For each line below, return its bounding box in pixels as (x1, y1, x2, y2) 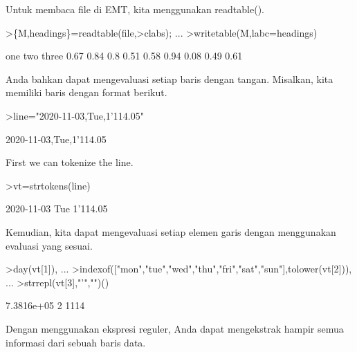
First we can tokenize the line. (6, 155, 134, 169)
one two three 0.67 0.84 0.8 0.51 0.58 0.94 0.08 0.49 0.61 (6, 48, 243, 63)
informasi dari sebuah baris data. (6, 335, 146, 349)
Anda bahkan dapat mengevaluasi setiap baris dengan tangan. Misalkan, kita (6, 71, 333, 86)
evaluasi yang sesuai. (6, 238, 93, 252)
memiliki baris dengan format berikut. (6, 85, 167, 100)
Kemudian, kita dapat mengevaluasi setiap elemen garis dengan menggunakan (6, 224, 336, 239)
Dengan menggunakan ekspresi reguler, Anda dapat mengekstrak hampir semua (6, 321, 344, 335)
